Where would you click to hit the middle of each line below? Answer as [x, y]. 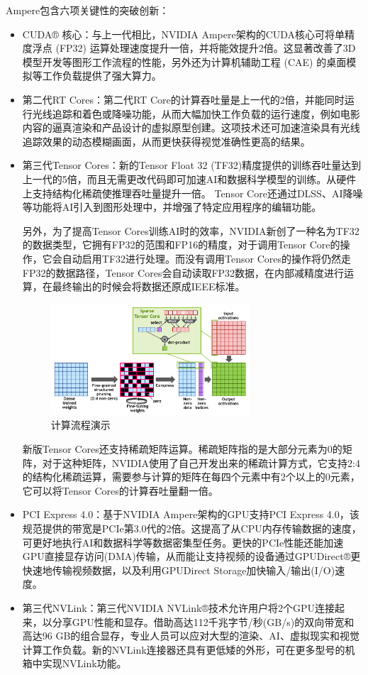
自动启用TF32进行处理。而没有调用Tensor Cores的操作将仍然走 [206, 258]
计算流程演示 [80, 425]
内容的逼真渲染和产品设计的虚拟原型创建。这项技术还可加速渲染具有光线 [191, 127]
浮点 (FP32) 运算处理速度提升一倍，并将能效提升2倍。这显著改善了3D [194, 48]
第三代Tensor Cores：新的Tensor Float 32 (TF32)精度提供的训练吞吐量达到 [192, 165]
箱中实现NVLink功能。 [74, 663]
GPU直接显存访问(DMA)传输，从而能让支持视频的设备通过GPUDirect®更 [191, 556]
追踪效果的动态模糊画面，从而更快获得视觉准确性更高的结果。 [166, 141]
